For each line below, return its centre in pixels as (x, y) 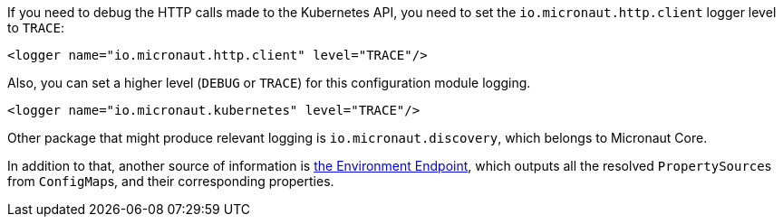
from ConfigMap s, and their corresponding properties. (171, 181)
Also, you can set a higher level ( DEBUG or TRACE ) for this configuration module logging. (269, 83)
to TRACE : (36, 28)
